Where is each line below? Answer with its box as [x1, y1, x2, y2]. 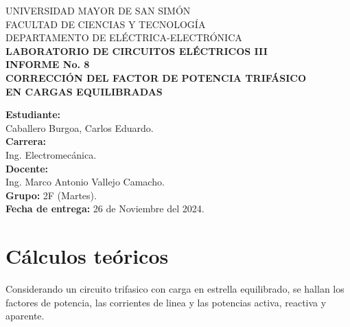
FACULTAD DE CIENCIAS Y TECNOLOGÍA [5, 16, 206, 31]
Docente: [5, 161, 48, 175]
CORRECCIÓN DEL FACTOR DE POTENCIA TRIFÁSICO [5, 70, 307, 84]
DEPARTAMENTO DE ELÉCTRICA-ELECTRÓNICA [5, 30, 242, 45]
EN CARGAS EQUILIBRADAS [5, 84, 163, 98]
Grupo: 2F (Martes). [5, 188, 97, 202]
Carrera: [5, 134, 47, 148]
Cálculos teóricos [5, 242, 169, 270]
